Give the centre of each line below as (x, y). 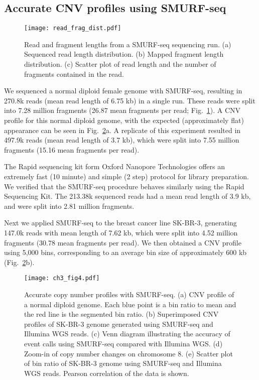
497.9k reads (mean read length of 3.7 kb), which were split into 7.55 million (122, 140)
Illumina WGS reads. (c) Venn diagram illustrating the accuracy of (127, 334)
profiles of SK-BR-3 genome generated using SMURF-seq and (119, 324)
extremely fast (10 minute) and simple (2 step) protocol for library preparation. (126, 176)
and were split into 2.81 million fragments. (69, 206)
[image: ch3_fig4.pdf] (62, 278)
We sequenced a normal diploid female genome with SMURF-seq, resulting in (123, 91)
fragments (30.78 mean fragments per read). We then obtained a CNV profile (123, 242)
